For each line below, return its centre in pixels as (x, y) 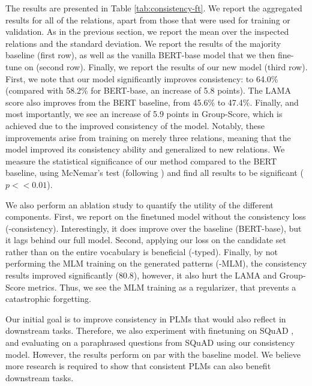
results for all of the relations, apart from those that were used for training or (148, 20)
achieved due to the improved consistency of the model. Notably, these (135, 125)
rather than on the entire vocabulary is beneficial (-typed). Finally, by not (142, 251)
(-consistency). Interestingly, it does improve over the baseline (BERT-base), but (154, 228)
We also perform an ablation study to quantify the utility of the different (139, 204)
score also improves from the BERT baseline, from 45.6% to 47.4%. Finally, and (152, 102)
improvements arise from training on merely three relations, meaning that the (148, 137)
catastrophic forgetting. (48, 299)
